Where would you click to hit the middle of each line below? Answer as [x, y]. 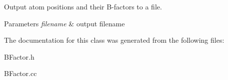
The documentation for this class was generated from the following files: [114, 40]
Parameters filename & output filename [64, 23]
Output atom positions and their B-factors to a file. [83, 6]
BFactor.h [19, 56]
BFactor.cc [20, 73]
